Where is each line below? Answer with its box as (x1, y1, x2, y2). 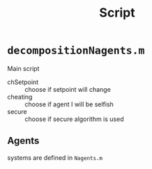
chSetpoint (7, 78, 39, 86)
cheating (7, 92, 33, 101)
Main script (7, 64, 40, 72)
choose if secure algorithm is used (24, 115, 124, 123)
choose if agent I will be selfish (24, 99, 114, 108)
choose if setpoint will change (24, 85, 112, 93)
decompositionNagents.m (7, 44, 145, 57)
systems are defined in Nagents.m (7, 153, 103, 161)
